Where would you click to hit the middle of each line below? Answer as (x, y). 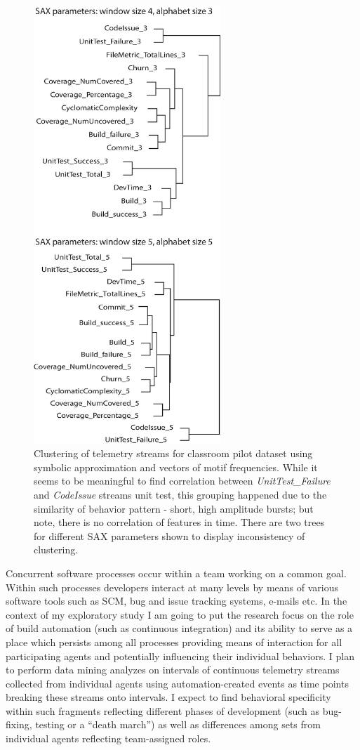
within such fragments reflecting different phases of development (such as (162, 710)
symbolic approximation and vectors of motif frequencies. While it (176, 467)
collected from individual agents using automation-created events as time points (177, 683)
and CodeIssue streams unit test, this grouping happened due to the (180, 494)
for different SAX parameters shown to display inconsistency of (169, 535)
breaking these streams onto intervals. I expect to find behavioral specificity (168, 697)
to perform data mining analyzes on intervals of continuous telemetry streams (173, 670)
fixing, (19, 724)
